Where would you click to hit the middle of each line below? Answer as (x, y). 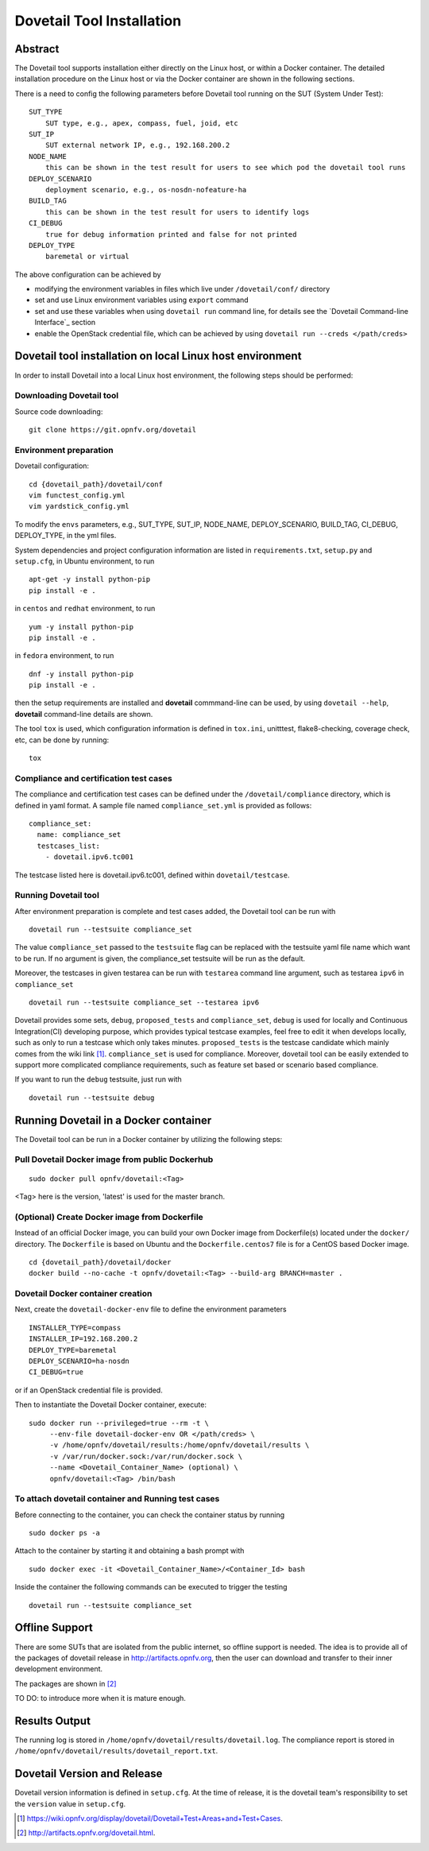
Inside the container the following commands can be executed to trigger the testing (151, 1587)
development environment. (59, 1669)
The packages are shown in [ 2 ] (66, 1683)
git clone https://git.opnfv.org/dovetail (113, 430)
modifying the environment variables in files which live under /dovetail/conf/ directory (182, 289)
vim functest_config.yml (77, 496)
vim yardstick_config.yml (79, 506)
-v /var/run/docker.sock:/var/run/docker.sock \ (146, 1456)
